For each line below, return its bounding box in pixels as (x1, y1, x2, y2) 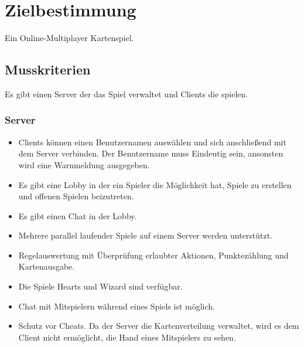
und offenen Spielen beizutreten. (18, 190, 134, 202)
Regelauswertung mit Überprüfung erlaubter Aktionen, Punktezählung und (18, 249, 289, 261)
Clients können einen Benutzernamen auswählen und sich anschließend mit (18, 135, 286, 148)
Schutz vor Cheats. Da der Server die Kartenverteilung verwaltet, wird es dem (18, 319, 299, 332)
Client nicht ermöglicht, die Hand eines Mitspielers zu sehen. (18, 331, 236, 343)
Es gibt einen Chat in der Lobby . (18, 209, 137, 222)
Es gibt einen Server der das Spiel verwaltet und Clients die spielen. (5, 87, 248, 100)
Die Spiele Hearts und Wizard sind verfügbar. (18, 280, 183, 292)
